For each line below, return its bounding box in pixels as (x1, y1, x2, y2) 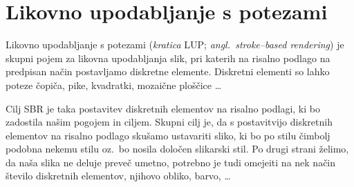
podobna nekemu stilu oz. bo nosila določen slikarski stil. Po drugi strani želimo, (6, 141, 349, 156)
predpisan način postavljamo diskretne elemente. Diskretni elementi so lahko (6, 64, 330, 79)
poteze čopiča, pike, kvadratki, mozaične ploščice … (6, 77, 222, 92)
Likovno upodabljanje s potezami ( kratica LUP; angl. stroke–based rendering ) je (6, 37, 344, 52)
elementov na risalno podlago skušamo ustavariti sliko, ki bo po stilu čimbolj (6, 128, 330, 142)
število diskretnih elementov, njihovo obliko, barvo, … (6, 168, 231, 183)
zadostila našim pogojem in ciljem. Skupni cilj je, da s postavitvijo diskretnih (6, 115, 333, 129)
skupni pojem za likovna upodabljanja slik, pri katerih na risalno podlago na (6, 50, 330, 65)
